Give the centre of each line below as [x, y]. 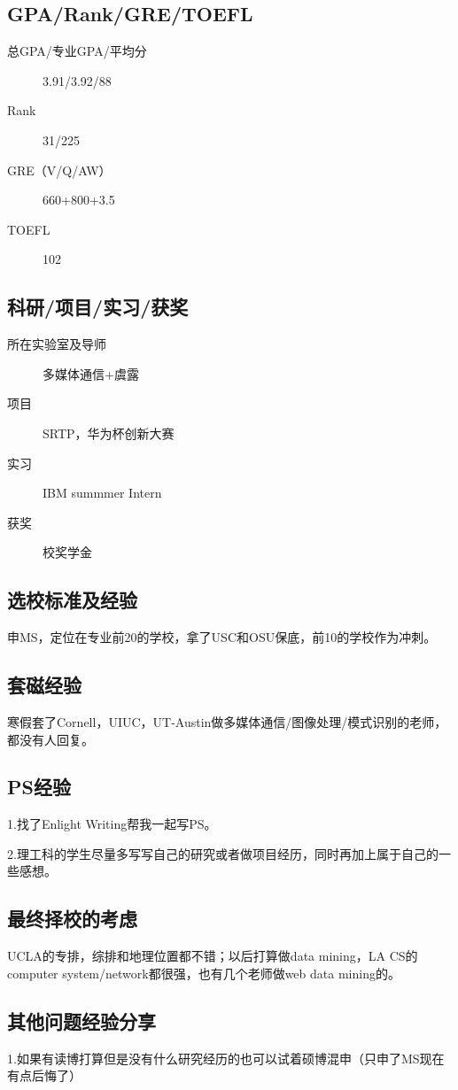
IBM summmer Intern [102, 493]
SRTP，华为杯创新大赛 [109, 433]
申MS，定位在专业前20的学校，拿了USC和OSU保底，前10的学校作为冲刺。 [222, 637]
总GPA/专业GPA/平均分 [77, 51]
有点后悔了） [44, 1075]
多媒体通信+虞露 [91, 373]
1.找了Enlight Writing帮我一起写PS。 [112, 824]
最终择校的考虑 [72, 919]
